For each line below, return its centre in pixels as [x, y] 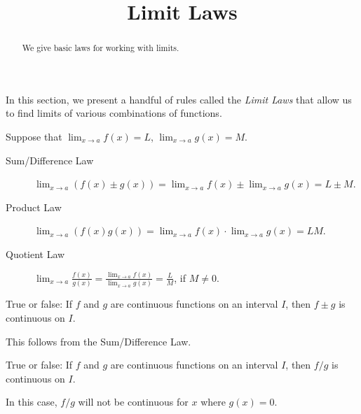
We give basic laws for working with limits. [101, 48]
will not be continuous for [133, 402]
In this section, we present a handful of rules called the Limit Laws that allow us [179, 99]
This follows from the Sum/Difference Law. [98, 341]
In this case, [32, 402]
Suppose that [34, 137]
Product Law [34, 207]
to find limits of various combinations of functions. [114, 113]
